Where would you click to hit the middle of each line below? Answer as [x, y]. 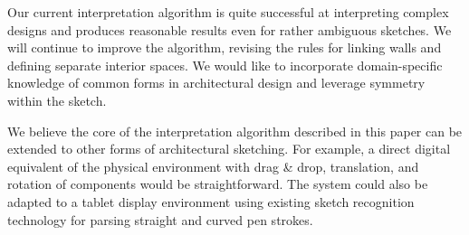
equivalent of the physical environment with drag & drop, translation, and [213, 166]
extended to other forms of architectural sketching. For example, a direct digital [229, 149]
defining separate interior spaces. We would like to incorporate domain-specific [225, 65]
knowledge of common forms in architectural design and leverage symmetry [216, 83]
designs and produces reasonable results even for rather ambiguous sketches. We [230, 29]
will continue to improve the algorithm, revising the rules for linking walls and [225, 47]
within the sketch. [57, 100]
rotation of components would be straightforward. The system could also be [218, 184]
